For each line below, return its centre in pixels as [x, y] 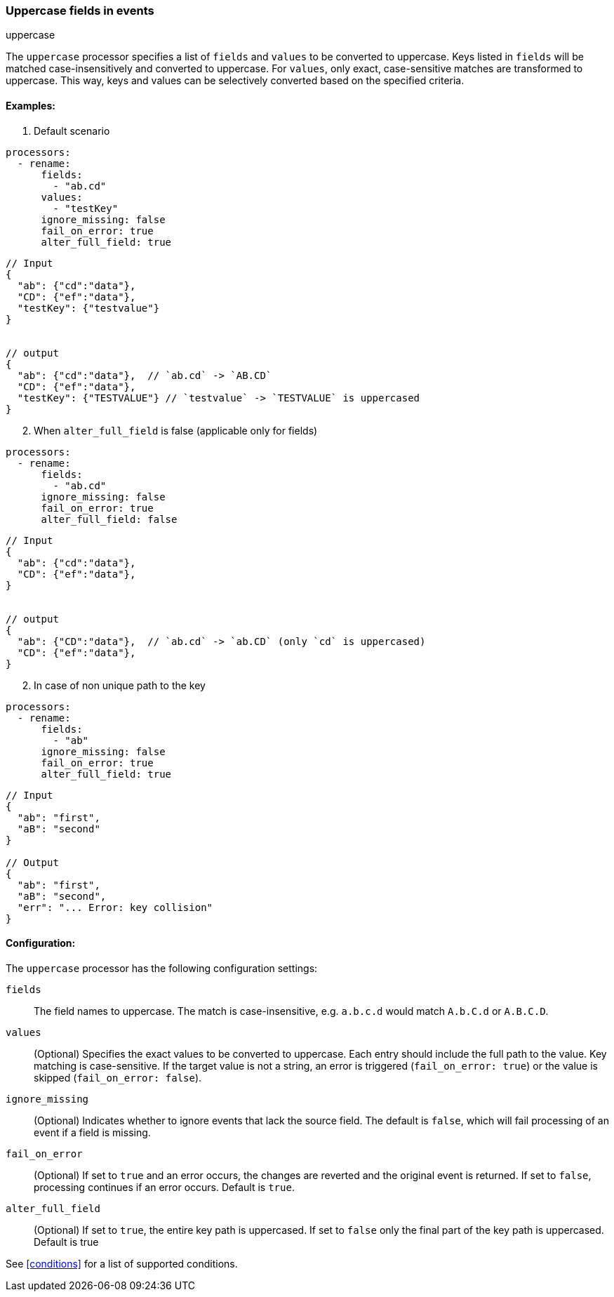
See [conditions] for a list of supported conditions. [122, 1263]
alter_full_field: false [109, 519]
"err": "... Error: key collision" [115, 907]
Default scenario [72, 131]
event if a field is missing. [92, 1132]
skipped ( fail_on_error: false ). [118, 1077]
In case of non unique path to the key [120, 685]
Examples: [31, 105]
